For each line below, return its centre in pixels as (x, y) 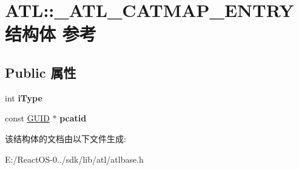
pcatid (73, 118)
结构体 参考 (51, 34)
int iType (24, 97)
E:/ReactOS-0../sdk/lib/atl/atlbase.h (74, 159)
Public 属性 (41, 72)
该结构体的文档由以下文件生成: (66, 138)
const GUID (27, 118)
